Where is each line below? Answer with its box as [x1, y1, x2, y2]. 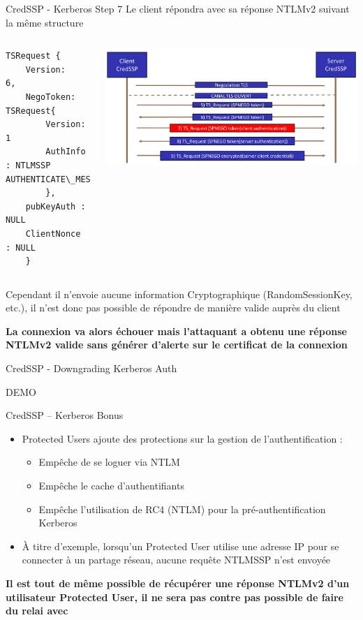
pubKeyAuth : [25, 201, 86, 212]
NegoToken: [25, 91, 76, 102]
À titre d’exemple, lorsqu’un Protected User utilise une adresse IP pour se [22, 538, 339, 553]
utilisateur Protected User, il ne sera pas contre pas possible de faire [6, 589, 343, 604]
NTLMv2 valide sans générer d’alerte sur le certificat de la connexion [6, 337, 348, 352]
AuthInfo [45, 147, 86, 157]
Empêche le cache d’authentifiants [38, 478, 184, 493]
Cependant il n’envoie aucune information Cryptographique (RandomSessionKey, [6, 286, 353, 301]
